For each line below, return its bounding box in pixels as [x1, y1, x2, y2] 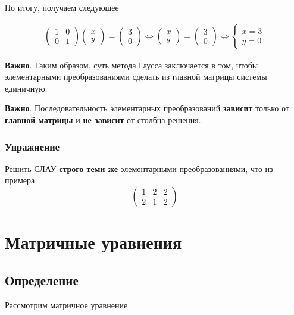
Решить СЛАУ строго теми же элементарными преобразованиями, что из [5, 162, 273, 174]
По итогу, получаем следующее [5, 1, 119, 13]
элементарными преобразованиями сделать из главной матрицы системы [5, 70, 267, 83]
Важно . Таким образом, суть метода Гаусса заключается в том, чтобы [5, 58, 258, 71]
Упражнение [5, 139, 60, 154]
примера [5, 174, 35, 186]
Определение [5, 270, 79, 289]
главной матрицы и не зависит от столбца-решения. [5, 114, 201, 126]
